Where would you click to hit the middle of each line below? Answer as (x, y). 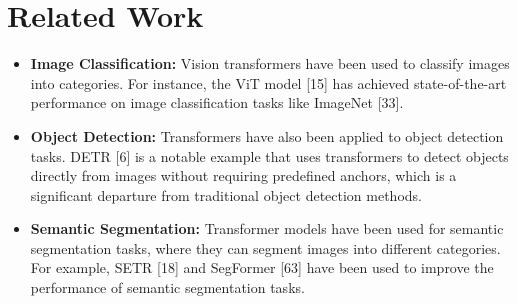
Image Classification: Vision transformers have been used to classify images (270, 63)
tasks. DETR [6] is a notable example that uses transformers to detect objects (269, 155)
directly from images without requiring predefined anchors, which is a (243, 175)
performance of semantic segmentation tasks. (167, 287)
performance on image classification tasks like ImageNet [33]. (217, 102)
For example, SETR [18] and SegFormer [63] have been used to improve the (262, 267)
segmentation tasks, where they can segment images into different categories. (265, 247)
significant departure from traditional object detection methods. (226, 194)
